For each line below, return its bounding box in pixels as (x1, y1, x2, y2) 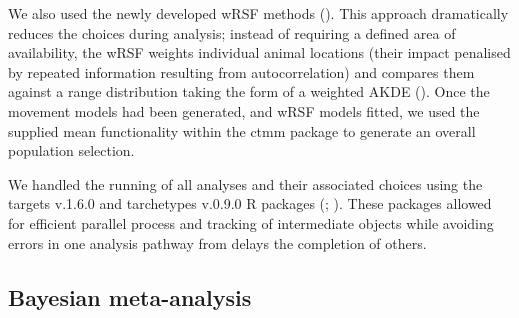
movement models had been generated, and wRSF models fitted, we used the (8, 100, 480, 121)
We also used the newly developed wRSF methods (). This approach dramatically (8, 3, 509, 23)
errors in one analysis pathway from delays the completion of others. (8, 232, 427, 253)
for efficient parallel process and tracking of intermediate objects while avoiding (8, 212, 494, 233)
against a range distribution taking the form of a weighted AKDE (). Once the (8, 81, 490, 102)
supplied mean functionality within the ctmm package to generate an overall (8, 120, 476, 141)
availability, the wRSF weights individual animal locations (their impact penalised (8, 42, 511, 63)
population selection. (8, 140, 135, 161)
